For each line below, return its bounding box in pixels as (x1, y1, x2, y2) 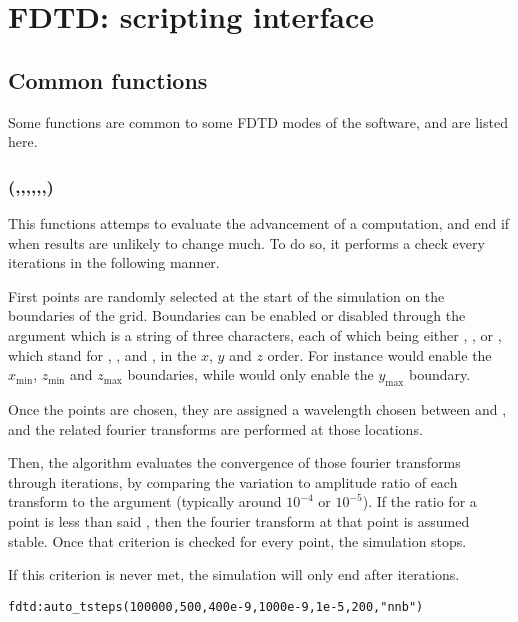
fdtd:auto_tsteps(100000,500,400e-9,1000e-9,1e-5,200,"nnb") (8, 599, 424, 614)
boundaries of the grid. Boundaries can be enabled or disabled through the (8, 305, 466, 326)
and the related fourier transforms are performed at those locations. (8, 418, 423, 439)
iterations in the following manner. (8, 252, 220, 273)
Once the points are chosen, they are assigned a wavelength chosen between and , (8, 398, 507, 419)
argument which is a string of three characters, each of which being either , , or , (8, 324, 502, 345)
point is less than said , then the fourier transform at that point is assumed (8, 510, 470, 531)
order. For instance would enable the (267, 344, 492, 365)
